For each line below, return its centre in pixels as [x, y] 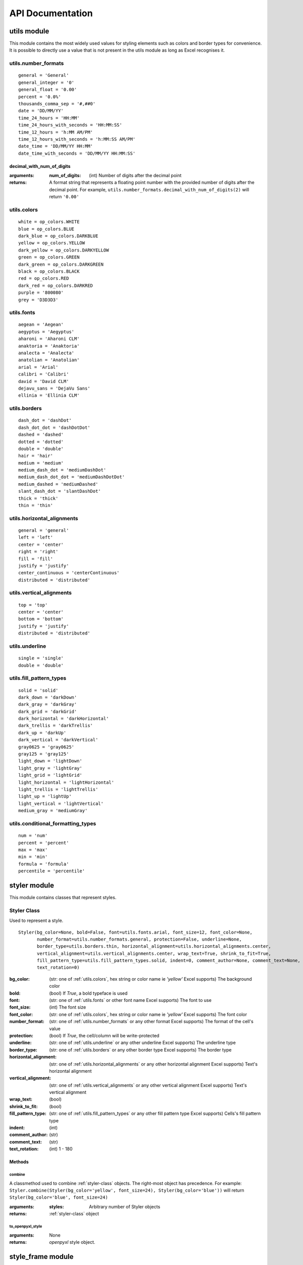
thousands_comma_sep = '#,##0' [57, 103]
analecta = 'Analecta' [46, 353]
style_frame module [41, 1257]
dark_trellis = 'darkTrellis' [56, 726]
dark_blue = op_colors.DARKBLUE [58, 236]
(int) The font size [68, 1007]
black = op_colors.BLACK [49, 271]
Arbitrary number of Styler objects [125, 1206]
